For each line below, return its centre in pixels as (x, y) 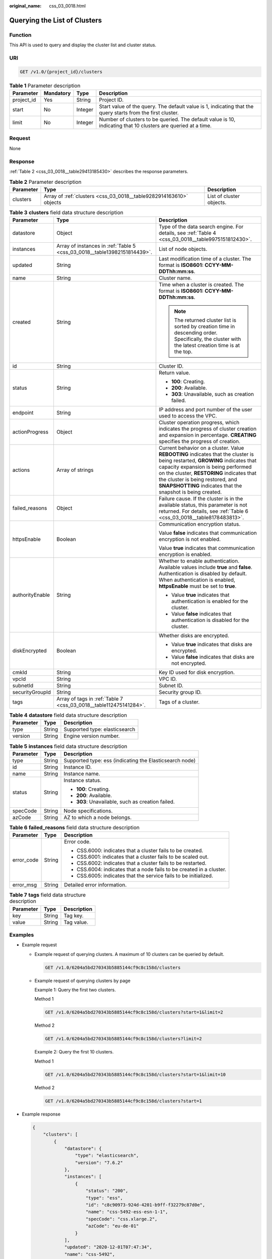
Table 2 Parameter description (45, 182)
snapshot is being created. (190, 492)
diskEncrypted (30, 651)
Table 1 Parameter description (45, 86)
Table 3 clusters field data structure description (66, 213)
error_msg (25, 885)
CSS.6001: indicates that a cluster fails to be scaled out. (143, 857)
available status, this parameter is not (203, 505)
